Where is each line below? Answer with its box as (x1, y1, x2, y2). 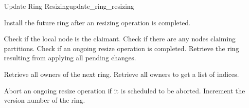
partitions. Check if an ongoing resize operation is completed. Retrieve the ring (4, 43, 239, 53)
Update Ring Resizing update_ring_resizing (4, 1, 134, 11)
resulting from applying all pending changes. (4, 53, 136, 63)
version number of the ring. (4, 95, 85, 105)
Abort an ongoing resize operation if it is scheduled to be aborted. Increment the (4, 85, 245, 95)
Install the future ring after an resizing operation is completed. (4, 17, 191, 27)
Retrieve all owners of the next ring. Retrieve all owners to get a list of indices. (4, 69, 239, 79)
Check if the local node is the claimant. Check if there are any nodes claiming (4, 34, 236, 44)
